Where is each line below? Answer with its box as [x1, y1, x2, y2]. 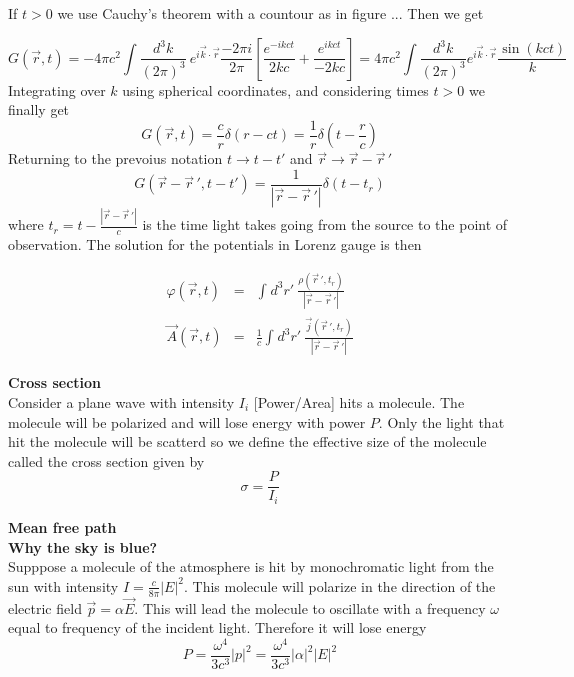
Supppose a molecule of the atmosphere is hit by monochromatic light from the [8, 556, 494, 577]
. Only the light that [378, 411, 505, 432]
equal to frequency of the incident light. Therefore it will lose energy [8, 617, 427, 638]
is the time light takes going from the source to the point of [142, 214, 508, 235]
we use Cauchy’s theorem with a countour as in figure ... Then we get [57, 3, 484, 23]
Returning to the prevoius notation [8, 148, 223, 169]
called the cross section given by [8, 450, 205, 471]
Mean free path [8, 516, 117, 537]
